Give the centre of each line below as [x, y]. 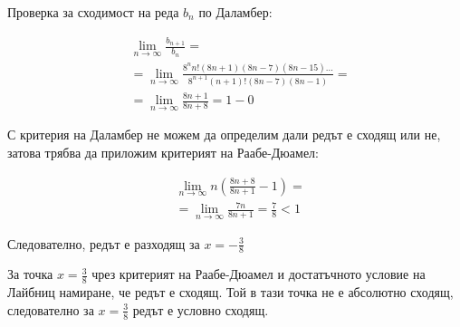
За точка [30, 274]
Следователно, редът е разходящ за [104, 243]
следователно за [51, 309]
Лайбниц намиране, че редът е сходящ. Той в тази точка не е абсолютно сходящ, [230, 292]
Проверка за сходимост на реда [93, 12]
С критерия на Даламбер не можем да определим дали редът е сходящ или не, [224, 135]
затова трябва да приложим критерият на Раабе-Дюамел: [163, 153]
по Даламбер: [235, 12]
